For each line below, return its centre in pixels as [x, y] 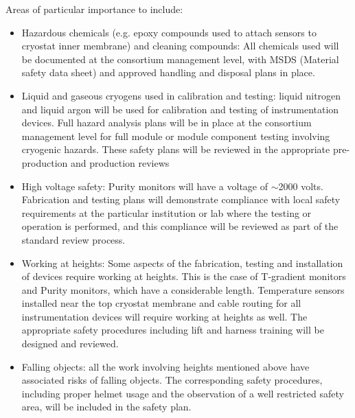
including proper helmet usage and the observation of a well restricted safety [183, 393]
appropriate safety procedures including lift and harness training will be [173, 330]
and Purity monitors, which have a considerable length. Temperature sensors [183, 289]
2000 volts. [301, 186]
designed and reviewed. [70, 344]
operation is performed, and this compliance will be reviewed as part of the [180, 226]
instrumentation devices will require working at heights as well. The [164, 316]
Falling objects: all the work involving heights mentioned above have [165, 366]
